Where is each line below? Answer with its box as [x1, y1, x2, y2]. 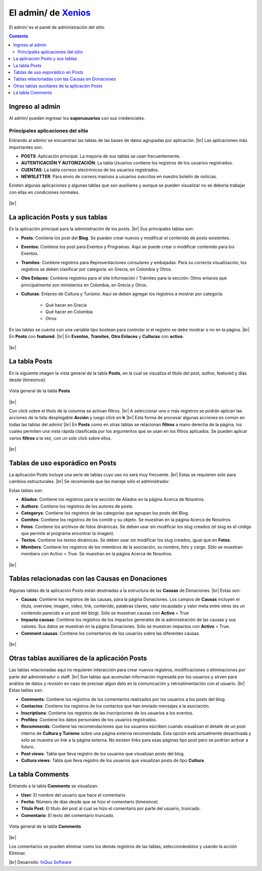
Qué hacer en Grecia [45, 302, 87, 308]
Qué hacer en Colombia [45, 309, 93, 315]
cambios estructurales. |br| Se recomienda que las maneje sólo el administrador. [9, 479, 170, 484]
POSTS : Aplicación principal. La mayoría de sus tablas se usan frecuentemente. [21, 153, 181, 159]
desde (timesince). [9, 377, 47, 383]
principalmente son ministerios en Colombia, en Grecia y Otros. [21, 282, 148, 288]
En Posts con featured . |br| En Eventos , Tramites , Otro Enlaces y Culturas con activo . [9, 334, 184, 339]
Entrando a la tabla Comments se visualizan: [9, 783, 99, 789]
